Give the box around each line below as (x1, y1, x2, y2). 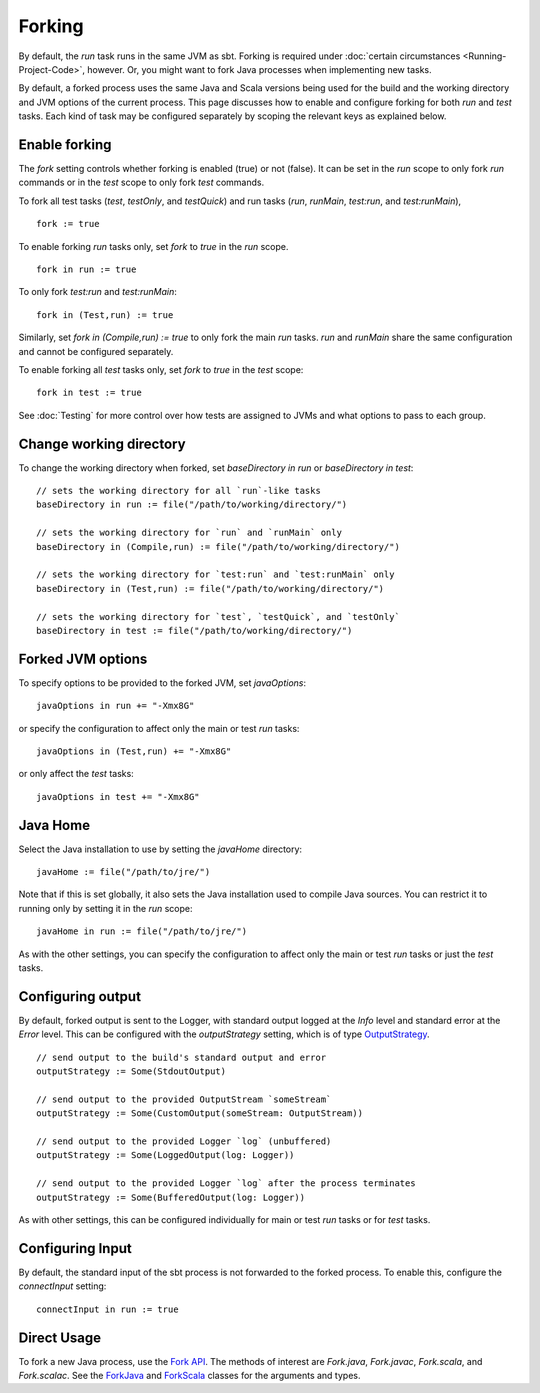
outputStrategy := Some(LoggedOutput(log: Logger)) (36, 1150, 295, 1161)
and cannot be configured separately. (18, 345, 174, 357)
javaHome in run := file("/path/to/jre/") (36, 926, 248, 937)
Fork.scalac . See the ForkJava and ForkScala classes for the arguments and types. (18, 1369, 361, 1381)
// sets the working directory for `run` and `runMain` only (36, 527, 342, 539)
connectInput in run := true (36, 1303, 179, 1315)
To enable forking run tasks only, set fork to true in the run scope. (18, 240, 289, 252)
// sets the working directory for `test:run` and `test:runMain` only (36, 569, 395, 580)
